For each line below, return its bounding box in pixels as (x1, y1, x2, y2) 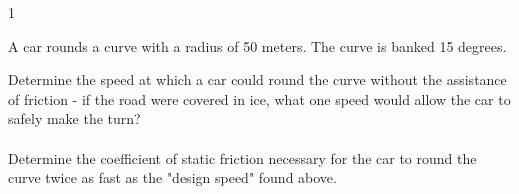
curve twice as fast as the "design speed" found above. (8, 167, 337, 188)
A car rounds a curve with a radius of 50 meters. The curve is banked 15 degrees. (8, 35, 507, 56)
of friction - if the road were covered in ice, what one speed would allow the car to (8, 88, 511, 109)
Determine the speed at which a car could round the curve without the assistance (8, 69, 507, 90)
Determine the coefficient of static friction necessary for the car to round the (8, 147, 477, 168)
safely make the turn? (8, 108, 141, 129)
